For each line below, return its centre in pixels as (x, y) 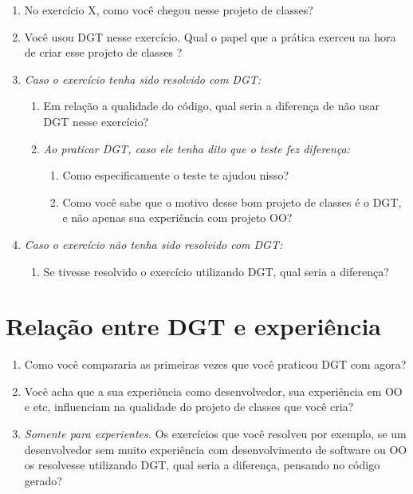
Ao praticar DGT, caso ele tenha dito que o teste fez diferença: (197, 148)
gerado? (43, 480)
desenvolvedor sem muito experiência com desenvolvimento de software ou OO (216, 449)
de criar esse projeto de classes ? (103, 52)
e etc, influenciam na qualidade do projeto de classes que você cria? (189, 407)
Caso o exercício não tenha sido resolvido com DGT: (153, 244)
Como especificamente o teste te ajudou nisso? (176, 175)
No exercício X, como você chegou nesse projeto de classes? (169, 10)
